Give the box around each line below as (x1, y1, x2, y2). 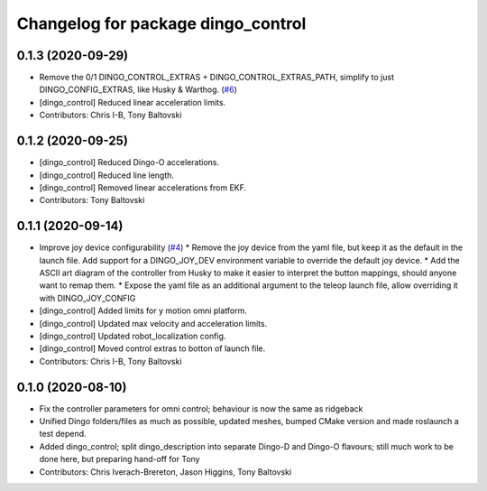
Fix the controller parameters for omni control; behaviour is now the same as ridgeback (39, 403, 363, 414)
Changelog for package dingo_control (16, 14, 307, 33)
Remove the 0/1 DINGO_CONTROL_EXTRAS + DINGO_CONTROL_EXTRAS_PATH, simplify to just (39, 72, 394, 83)
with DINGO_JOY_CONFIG (39, 292, 136, 303)
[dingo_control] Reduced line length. (39, 170, 175, 181)
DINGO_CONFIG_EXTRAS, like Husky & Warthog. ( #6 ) (39, 84, 238, 95)
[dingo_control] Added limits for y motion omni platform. (39, 305, 248, 316)
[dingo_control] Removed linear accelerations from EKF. (39, 181, 247, 193)
